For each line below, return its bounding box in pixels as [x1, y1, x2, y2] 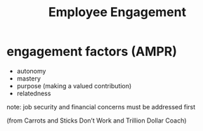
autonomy [16, 67, 46, 75]
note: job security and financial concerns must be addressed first [6, 102, 196, 111]
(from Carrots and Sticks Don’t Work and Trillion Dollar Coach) [6, 116, 187, 125]
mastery [16, 74, 41, 83]
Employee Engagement [48, 4, 187, 20]
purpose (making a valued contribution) [16, 81, 132, 90]
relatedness [16, 89, 51, 97]
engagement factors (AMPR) [6, 43, 177, 60]
